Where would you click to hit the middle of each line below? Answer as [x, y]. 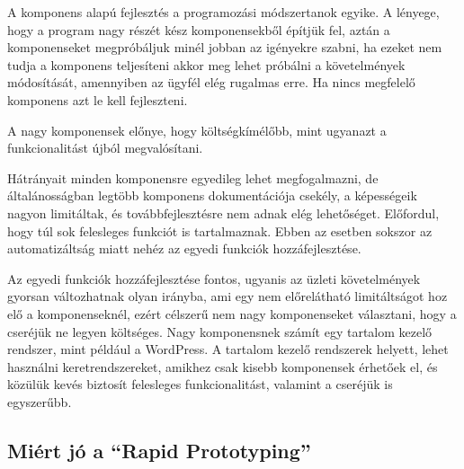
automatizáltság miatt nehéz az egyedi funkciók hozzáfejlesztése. [184, 248]
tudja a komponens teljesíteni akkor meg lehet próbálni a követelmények [206, 64]
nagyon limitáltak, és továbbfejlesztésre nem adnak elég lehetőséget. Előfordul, [223, 212]
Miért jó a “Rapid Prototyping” [159, 450]
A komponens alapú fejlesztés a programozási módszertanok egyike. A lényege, [223, 12]
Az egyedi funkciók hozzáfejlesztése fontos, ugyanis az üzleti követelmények [214, 278]
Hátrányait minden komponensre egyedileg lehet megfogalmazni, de [193, 177]
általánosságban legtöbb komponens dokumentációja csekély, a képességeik [212, 195]
